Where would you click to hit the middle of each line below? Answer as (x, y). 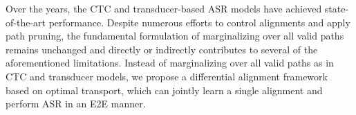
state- (337, 8)
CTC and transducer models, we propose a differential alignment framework (167, 76)
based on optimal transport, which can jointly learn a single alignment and (164, 90)
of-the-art (26, 22)
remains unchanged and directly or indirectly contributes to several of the (162, 49)
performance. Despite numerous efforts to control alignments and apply (199, 22)
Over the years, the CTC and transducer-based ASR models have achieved (164, 8)
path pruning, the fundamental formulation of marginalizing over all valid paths (175, 36)
